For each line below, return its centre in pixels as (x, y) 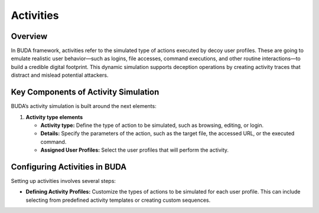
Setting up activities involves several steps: (64, 181)
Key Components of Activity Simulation (85, 92)
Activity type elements (54, 117)
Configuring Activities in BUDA (69, 167)
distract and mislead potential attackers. (60, 75)
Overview (29, 36)
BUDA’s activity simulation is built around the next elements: (84, 106)
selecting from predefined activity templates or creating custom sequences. (118, 200)
